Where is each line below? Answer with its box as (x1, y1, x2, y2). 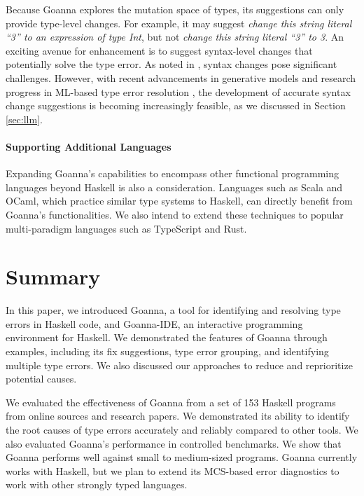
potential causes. (6, 371, 77, 386)
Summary (6, 262, 101, 291)
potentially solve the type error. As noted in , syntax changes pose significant (6, 57, 337, 71)
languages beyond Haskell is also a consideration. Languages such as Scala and (6, 179, 343, 194)
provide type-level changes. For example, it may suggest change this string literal (6, 15, 352, 30)
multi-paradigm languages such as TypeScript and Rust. (6, 221, 247, 235)
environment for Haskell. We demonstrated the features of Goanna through (6, 330, 328, 345)
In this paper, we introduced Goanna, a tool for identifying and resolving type (6, 303, 341, 317)
